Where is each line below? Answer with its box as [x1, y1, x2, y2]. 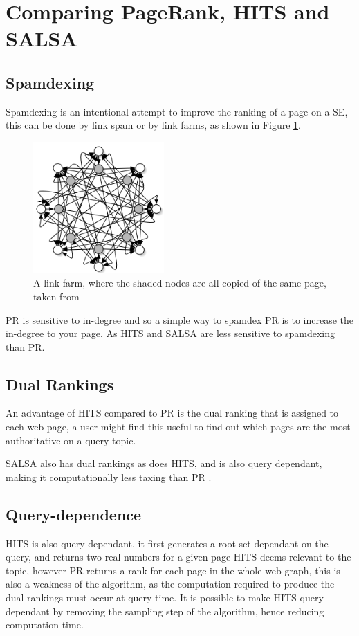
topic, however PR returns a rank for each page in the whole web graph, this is [6, 563, 340, 577]
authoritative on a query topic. [6, 433, 136, 447]
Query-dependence [6, 503, 142, 525]
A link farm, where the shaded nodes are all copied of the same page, [33, 275, 326, 290]
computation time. [6, 617, 84, 632]
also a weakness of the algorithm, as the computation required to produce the [6, 576, 335, 591]
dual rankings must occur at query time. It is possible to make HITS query [6, 590, 324, 605]
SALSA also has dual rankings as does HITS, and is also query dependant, [6, 456, 322, 471]
